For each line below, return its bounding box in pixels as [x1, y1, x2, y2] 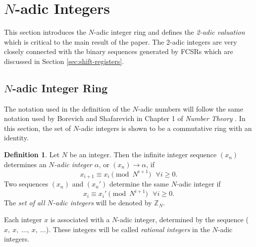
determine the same [109, 179, 169, 189]
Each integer [4, 214, 42, 224]
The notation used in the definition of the [4, 103, 130, 114]
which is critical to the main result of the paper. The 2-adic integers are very [4, 36, 237, 47]
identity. [4, 132, 29, 143]
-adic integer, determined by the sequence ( [117, 214, 249, 224]
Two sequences [4, 179, 49, 189]
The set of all [4, 197, 45, 208]
